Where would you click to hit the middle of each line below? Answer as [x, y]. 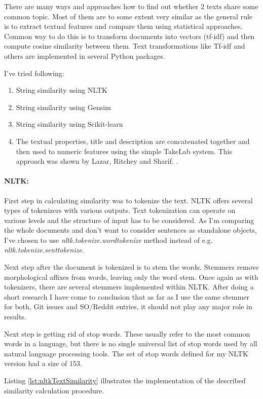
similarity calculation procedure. [54, 390]
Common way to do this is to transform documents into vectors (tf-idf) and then [129, 36]
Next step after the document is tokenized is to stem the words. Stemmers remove [131, 267]
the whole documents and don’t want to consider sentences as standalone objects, [130, 230]
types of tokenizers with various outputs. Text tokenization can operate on [120, 210]
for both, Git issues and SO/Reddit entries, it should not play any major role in [128, 306]
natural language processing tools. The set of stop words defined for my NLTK [126, 353]
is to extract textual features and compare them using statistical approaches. [123, 26]
